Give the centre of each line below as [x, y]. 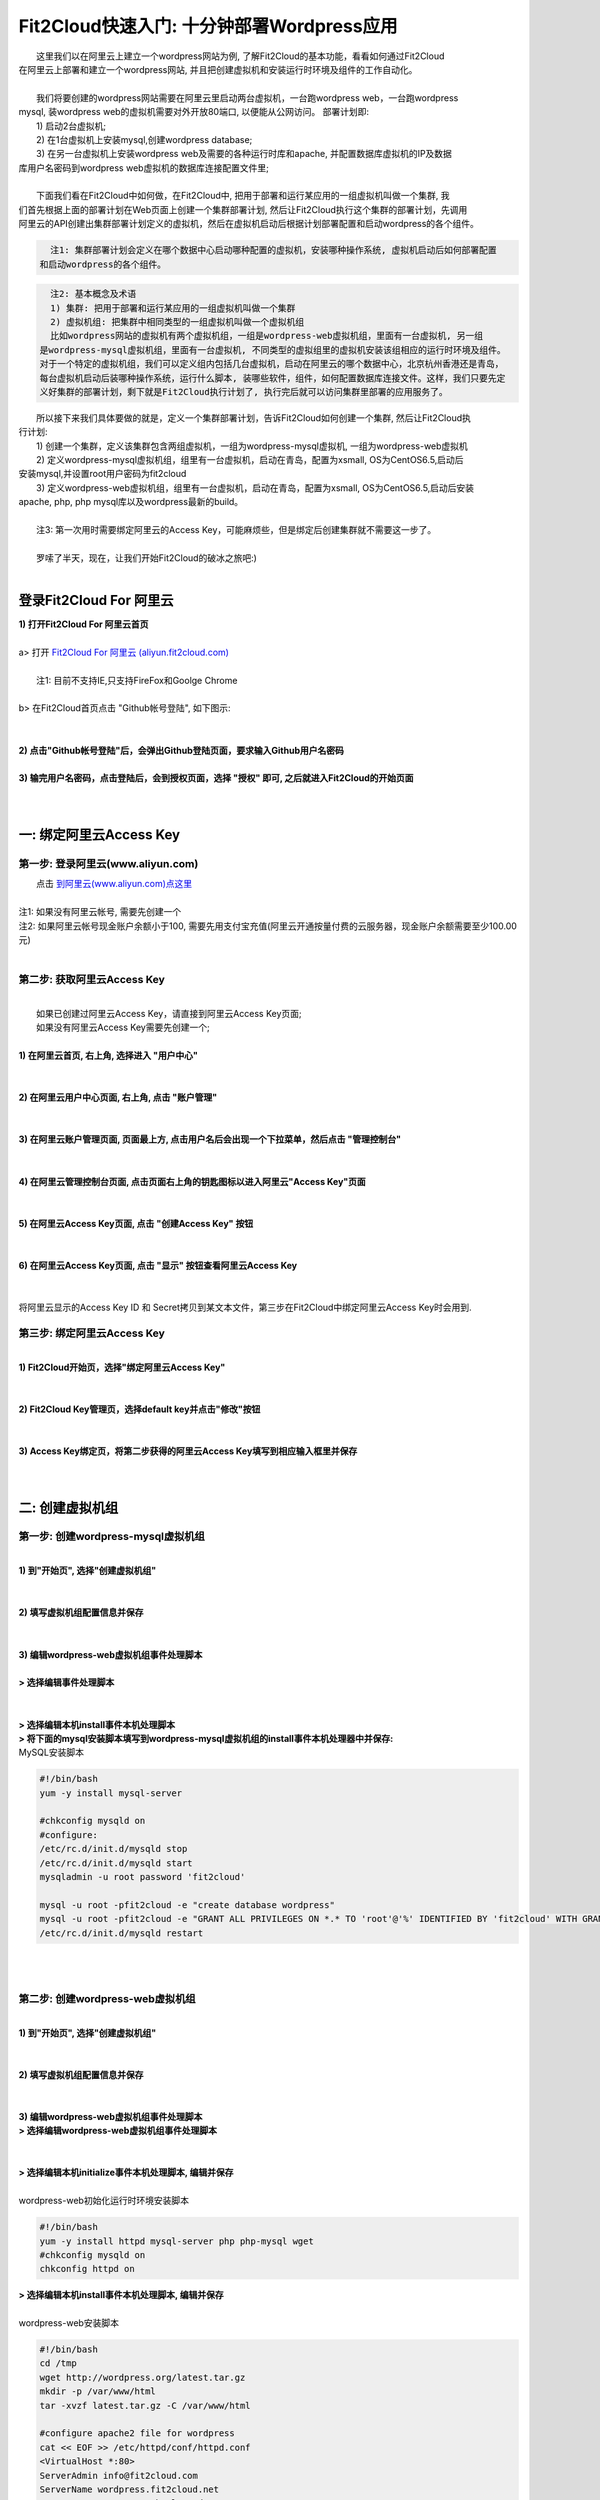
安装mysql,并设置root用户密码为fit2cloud [102, 474]
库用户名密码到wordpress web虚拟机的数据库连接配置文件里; [143, 167]
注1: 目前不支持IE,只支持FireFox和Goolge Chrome [137, 680]
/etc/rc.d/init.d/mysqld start [116, 1863]
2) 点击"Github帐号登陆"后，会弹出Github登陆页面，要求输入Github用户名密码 [181, 750]
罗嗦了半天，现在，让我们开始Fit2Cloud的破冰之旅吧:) [146, 557]
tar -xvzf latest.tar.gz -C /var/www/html [145, 2405]
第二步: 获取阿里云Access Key [91, 980]
